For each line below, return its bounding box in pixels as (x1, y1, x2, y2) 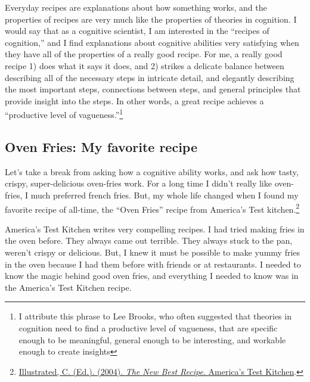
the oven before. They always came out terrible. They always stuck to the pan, (5, 234, 293, 247)
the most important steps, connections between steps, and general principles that (5, 83, 301, 95)
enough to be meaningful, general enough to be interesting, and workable (18, 333, 286, 346)
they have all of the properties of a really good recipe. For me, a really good (5, 48, 283, 60)
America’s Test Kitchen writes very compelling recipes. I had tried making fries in (5, 222, 305, 235)
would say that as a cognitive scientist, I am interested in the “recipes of (5, 24, 269, 37)
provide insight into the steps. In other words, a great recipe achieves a (5, 94, 264, 107)
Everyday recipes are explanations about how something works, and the (5, 1, 267, 13)
